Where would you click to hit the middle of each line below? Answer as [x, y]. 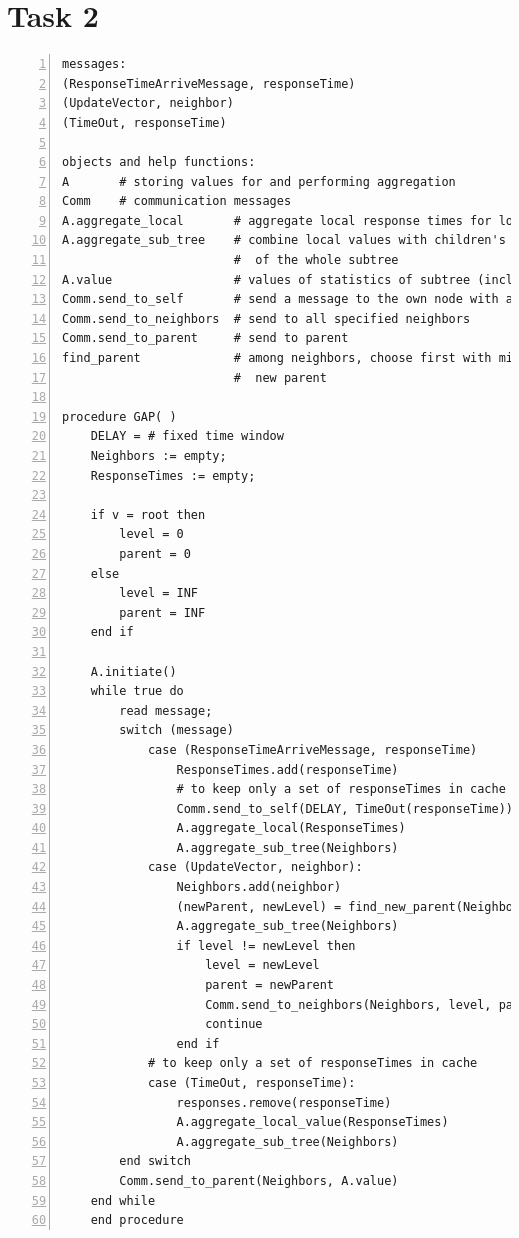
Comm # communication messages [177, 201]
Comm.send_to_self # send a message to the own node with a [288, 299]
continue [234, 1024]
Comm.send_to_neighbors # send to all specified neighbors [266, 318]
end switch [155, 1161]
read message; [166, 710]
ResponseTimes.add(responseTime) [287, 769]
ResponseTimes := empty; [173, 475]
